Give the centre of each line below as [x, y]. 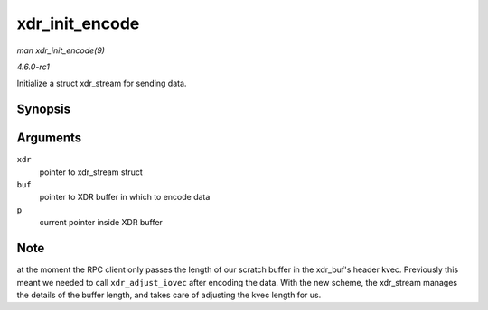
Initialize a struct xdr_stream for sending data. [102, 83]
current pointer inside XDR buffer [101, 223]
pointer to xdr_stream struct [91, 172]
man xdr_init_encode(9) [61, 50]
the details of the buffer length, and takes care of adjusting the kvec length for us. [169, 295]
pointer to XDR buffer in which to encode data [125, 197]
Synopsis [44, 109]
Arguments [49, 138]
